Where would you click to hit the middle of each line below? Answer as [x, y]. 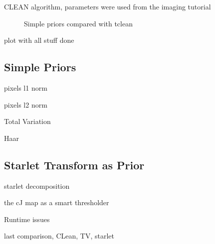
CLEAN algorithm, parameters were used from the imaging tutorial [107, 6]
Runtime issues [27, 219]
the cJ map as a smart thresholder [57, 202]
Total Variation [27, 121]
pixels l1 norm [26, 87]
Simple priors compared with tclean [78, 23]
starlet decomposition [37, 185]
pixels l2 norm [26, 104]
